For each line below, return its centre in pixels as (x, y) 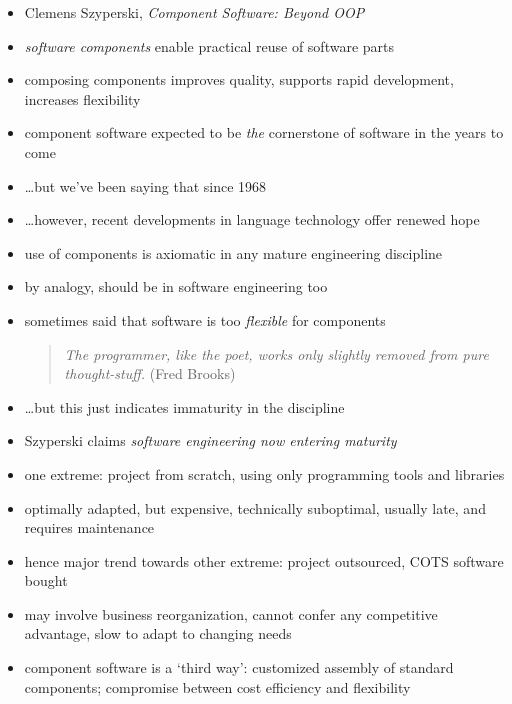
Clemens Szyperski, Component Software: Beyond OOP (194, 12)
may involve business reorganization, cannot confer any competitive (231, 613)
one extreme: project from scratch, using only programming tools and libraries (264, 473)
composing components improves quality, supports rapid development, (239, 79)
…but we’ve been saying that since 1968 (145, 185)
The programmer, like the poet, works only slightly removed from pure (276, 353)
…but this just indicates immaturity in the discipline (184, 406)
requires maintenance (89, 527)
